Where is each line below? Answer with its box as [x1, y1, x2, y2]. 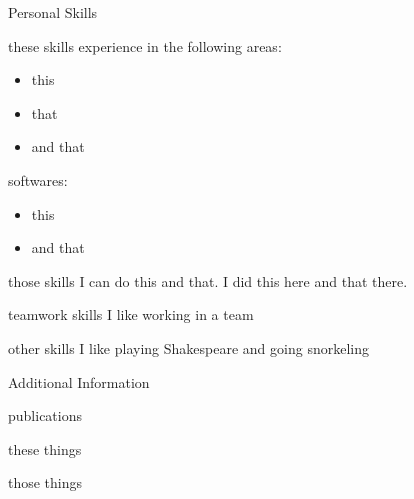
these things [8, 438, 82, 459]
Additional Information [8, 371, 150, 392]
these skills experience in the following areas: [8, 35, 282, 56]
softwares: [8, 169, 68, 190]
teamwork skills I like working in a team [8, 304, 254, 325]
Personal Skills [8, 2, 98, 22]
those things [8, 472, 83, 493]
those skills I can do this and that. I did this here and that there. [8, 270, 408, 291]
